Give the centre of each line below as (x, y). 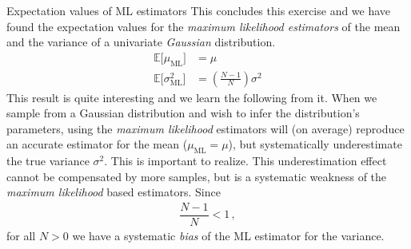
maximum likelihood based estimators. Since (114, 192)
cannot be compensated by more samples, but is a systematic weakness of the (197, 176)
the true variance (48, 161)
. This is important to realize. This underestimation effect (245, 161)
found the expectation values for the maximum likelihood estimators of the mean (204, 26)
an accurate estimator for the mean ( (97, 144)
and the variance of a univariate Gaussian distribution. (141, 42)
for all (21, 236)
